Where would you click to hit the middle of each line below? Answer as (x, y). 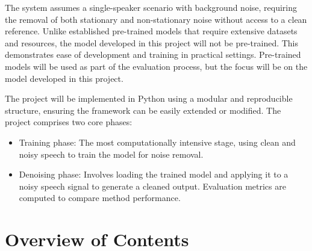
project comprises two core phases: (69, 122)
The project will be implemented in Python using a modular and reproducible (149, 98)
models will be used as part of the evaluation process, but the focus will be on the (156, 66)
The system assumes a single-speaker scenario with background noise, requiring (151, 7)
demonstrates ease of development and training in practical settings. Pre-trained (153, 54)
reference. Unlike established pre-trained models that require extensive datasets (151, 31)
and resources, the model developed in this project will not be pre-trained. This (152, 42)
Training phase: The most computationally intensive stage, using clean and (157, 142)
